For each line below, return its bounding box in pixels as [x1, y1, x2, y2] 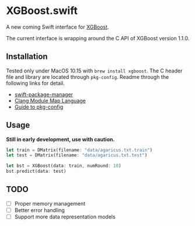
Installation [6, 51, 48, 62]
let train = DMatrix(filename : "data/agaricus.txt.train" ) [6, 147, 153, 153]
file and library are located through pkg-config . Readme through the [6, 73, 169, 80]
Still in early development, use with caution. [6, 135, 115, 142]
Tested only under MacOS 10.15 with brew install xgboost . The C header [6, 67, 183, 74]
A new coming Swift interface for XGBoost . [6, 23, 109, 30]
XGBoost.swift [6, 4, 78, 18]
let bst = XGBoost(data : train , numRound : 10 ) [6, 163, 121, 169]
